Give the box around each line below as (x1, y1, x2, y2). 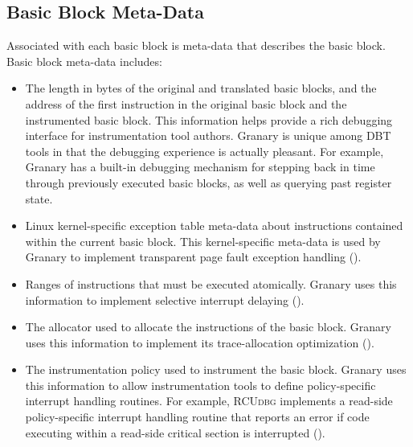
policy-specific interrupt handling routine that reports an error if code (25, 408, 370, 425)
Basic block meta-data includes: (6, 52, 162, 69)
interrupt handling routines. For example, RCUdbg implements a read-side (25, 392, 393, 409)
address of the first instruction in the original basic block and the (25, 95, 347, 112)
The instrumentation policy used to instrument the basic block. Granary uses (25, 361, 407, 378)
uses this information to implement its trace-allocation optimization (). (25, 334, 374, 351)
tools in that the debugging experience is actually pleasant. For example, (25, 142, 384, 159)
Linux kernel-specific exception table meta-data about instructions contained (25, 217, 403, 234)
